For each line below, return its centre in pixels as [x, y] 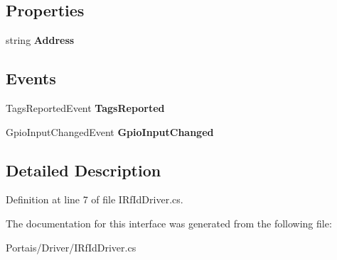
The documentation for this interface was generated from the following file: [169, 223]
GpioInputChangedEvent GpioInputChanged [110, 131]
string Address [40, 40]
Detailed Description [84, 170]
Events [31, 78]
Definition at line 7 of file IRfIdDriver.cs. [95, 199]
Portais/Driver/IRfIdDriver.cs [71, 247]
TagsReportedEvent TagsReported [85, 108]
